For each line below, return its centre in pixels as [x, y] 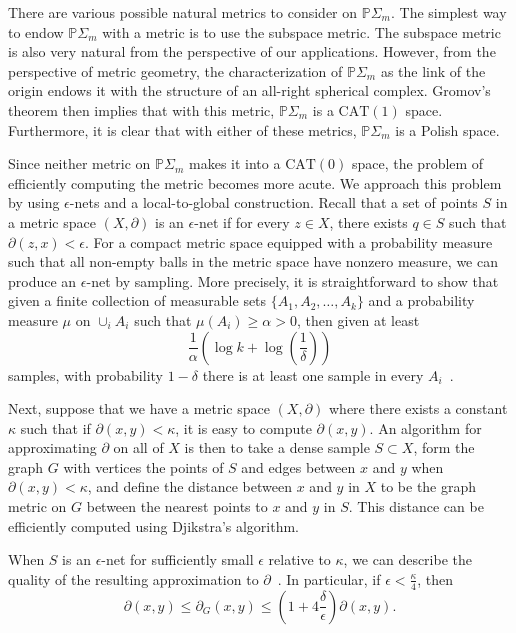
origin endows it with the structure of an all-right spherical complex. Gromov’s [249, 90]
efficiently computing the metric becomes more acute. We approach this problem [255, 182]
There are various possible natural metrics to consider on [183, 12]
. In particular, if [329, 578]
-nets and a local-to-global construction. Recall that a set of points [273, 202]
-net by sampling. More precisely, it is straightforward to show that [292, 280]
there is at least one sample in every [313, 374]
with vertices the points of [143, 466]
